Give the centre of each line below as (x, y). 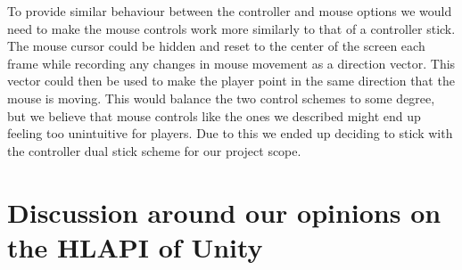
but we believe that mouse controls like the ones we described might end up (214, 115)
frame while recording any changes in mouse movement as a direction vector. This (231, 63)
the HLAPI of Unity (135, 246)
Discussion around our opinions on (224, 212)
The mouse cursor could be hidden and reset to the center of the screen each (216, 46)
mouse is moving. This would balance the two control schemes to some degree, (221, 98)
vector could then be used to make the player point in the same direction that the (231, 81)
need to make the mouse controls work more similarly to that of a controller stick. (231, 28)
